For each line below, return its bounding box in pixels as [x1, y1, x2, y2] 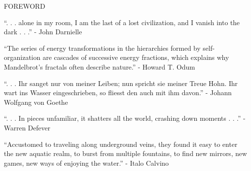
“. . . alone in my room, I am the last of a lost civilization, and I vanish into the [4, 17, 240, 27]
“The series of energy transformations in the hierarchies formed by [4, 43, 201, 53]
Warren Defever [4, 122, 50, 132]
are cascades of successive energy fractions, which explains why [43, 52, 229, 62]
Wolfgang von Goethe [4, 97, 68, 107]
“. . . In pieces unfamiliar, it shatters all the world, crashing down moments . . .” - [4, 113, 246, 123]
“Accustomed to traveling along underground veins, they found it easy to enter [4, 139, 237, 149]
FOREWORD [4, 1, 45, 11]
